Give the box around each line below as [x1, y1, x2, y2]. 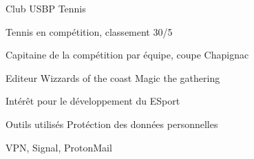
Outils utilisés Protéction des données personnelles [6, 116, 218, 131]
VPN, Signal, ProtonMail [6, 140, 112, 154]
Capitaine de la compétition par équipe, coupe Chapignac [6, 47, 249, 62]
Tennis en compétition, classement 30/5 [6, 24, 173, 39]
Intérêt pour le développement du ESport [6, 94, 180, 108]
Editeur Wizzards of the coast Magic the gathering [6, 70, 220, 85]
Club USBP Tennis [6, 1, 86, 15]
